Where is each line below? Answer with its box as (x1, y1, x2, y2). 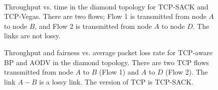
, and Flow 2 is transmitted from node (34, 20, 152, 31)
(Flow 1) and (99, 67, 139, 77)
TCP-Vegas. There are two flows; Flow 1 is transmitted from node (4, 11, 207, 21)
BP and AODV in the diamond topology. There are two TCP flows (4, 57, 209, 67)
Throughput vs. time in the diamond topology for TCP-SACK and (4, 1, 209, 11)
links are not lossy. (4, 30, 61, 41)
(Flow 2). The (165, 67, 208, 77)
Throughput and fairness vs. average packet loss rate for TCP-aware (4, 47, 213, 57)
